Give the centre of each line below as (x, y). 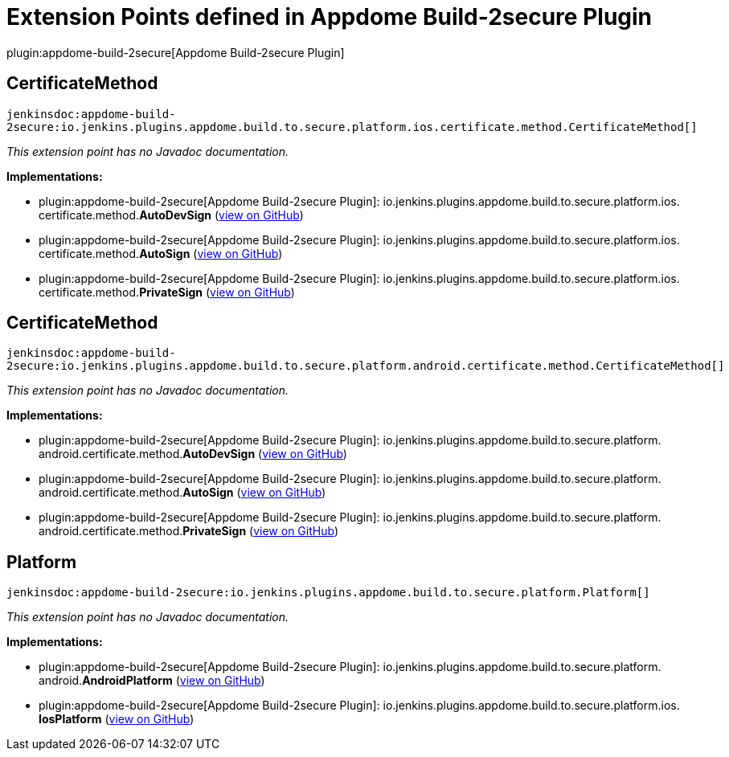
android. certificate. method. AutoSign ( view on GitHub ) (182, 493)
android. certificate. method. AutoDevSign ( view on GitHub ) (193, 454)
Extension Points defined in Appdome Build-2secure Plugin (330, 17)
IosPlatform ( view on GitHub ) (117, 719)
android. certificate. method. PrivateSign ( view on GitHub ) (188, 531)
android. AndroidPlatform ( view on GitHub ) (152, 681)
